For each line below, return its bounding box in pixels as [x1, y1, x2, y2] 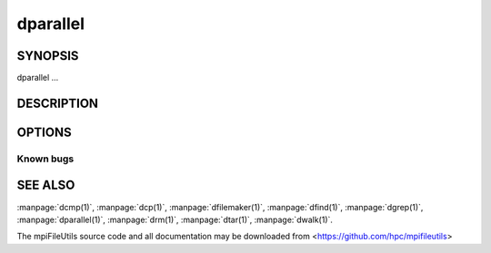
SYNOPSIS [16, 48, 79, 63]
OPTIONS [16, 124, 72, 140]
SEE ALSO [16, 178, 75, 193]
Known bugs [16, 152, 75, 165]
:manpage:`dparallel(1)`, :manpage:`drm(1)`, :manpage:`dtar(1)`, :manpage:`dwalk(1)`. [16, 214, 334, 225]
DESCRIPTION [16, 95, 99, 111]
